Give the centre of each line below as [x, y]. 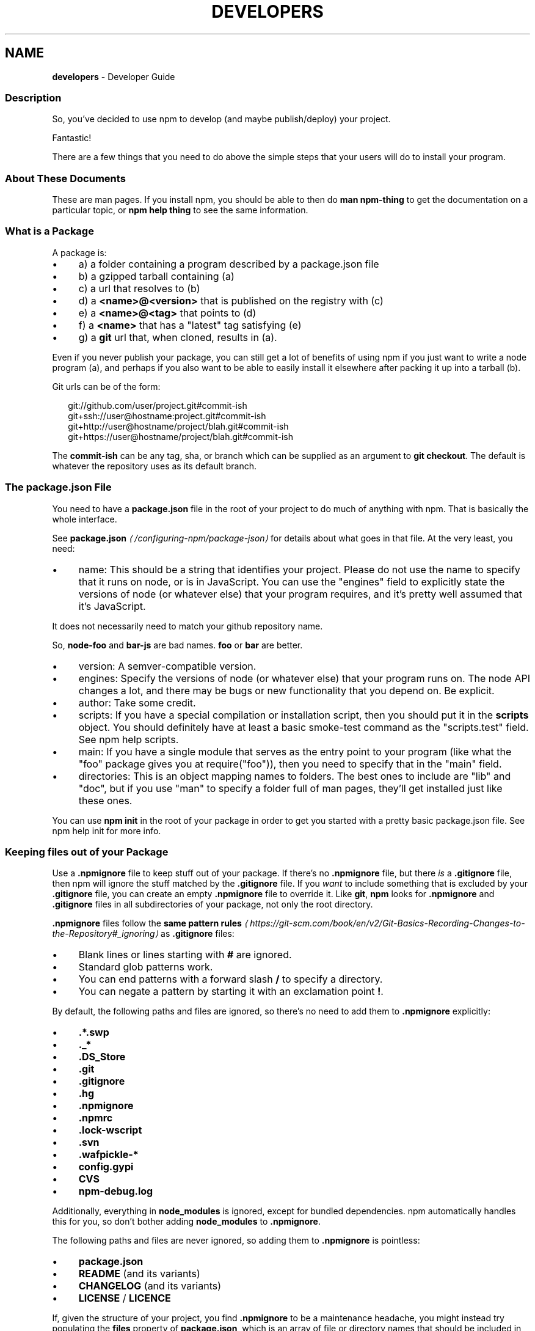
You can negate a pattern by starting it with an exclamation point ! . [231, 992]
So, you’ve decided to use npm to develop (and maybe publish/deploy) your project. [221, 119]
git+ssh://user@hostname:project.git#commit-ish [167, 416]
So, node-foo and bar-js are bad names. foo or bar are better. [177, 645]
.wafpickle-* [108, 1155]
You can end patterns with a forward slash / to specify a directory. [231, 979]
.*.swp [94, 1032]
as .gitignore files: [198, 934]
